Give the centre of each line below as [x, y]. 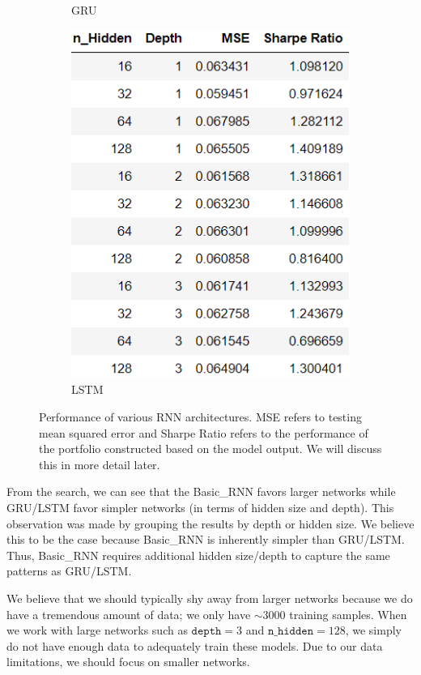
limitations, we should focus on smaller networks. [128, 662]
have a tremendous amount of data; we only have [129, 614]
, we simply [373, 630]
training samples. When [348, 614]
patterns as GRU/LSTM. [69, 571]
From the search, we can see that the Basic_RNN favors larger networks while [201, 491]
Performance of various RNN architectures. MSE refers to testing [200, 417]
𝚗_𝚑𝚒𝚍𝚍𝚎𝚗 [291, 632]
